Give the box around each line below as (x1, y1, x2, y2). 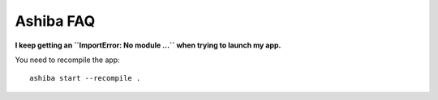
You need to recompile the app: (15, 55, 121, 65)
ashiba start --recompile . (29, 73, 141, 83)
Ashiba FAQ (15, 12, 96, 30)
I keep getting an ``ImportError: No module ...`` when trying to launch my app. (15, 40, 281, 50)
